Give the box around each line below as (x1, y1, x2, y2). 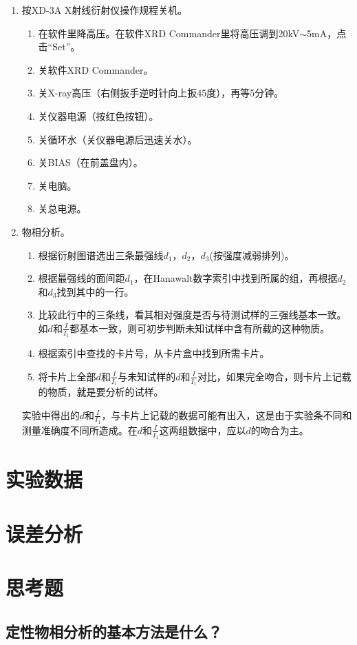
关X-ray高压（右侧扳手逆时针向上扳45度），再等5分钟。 (38, 85, 284, 100)
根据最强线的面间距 (38, 271, 125, 285)
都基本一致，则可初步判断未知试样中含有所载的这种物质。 (69, 320, 330, 335)
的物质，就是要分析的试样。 (38, 384, 164, 398)
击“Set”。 (38, 39, 80, 54)
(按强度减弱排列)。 (209, 247, 294, 262)
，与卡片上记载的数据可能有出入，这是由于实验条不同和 (101, 407, 352, 422)
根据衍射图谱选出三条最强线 (38, 247, 164, 262)
